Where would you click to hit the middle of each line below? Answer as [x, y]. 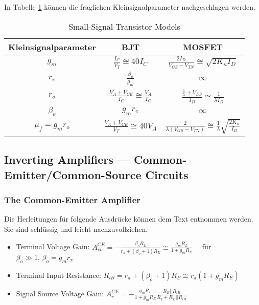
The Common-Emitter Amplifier [73, 199]
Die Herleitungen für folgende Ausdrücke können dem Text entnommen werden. [129, 219]
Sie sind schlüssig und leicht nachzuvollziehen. [76, 228]
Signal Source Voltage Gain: [60, 293]
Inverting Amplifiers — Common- [96, 159]
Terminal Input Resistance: [58, 275]
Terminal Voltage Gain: [53, 246]
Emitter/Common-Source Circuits [96, 174]
